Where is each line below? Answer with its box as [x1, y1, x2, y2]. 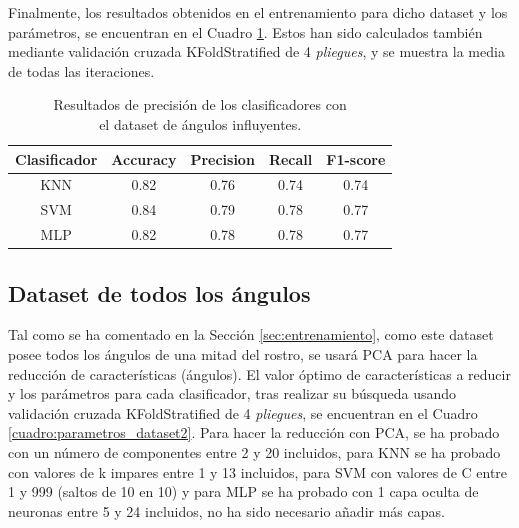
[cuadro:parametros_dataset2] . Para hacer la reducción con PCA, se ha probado [8, 422, 500, 443]
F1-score [326, 148, 386, 169]
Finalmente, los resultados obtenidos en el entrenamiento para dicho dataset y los [8, 2, 508, 22]
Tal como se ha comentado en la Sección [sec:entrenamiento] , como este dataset [8, 324, 494, 345]
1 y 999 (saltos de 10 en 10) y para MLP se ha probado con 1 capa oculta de [8, 481, 479, 502]
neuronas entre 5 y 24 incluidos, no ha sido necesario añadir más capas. [8, 500, 445, 521]
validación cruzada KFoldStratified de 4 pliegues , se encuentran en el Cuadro [8, 402, 478, 423]
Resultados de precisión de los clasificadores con [53, 94, 347, 115]
